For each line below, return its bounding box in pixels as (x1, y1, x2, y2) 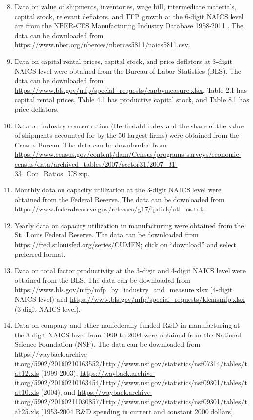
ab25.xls (14, 406, 39, 416)
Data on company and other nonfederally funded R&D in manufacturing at (14, 320, 240, 330)
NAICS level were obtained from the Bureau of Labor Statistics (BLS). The (14, 65, 242, 76)
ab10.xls (14, 387, 39, 397)
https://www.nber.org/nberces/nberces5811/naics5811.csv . (14, 40, 190, 50)
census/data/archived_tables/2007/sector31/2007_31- (14, 158, 178, 168)
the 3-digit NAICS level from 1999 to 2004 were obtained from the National (14, 329, 241, 339)
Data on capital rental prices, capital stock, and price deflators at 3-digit (14, 56, 232, 66)
